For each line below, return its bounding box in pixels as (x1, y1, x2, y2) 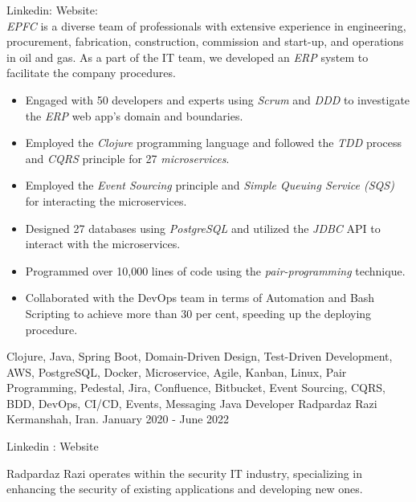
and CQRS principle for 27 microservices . (25, 149, 230, 166)
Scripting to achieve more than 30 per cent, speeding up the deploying (25, 304, 372, 321)
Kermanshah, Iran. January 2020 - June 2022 (6, 410, 230, 427)
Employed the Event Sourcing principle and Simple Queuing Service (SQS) (25, 177, 394, 194)
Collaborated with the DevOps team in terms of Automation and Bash (25, 289, 375, 306)
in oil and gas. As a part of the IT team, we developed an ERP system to (6, 48, 369, 65)
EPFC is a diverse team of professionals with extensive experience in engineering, (6, 17, 406, 34)
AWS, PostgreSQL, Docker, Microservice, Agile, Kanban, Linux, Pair (6, 363, 347, 380)
